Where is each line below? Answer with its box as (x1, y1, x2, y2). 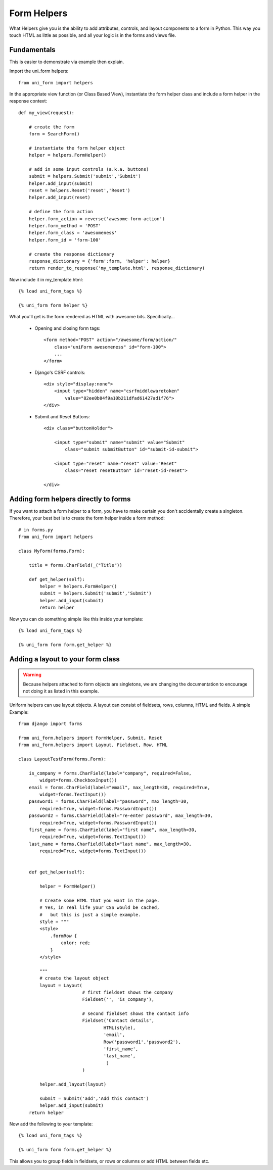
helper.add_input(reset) (28, 194, 90, 201)
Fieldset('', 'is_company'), (82, 997, 154, 1002)
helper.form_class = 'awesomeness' (28, 230, 117, 236)
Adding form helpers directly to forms (9, 495, 131, 503)
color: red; (61, 940, 90, 946)
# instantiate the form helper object (28, 145, 125, 151)
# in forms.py (18, 527, 53, 532)
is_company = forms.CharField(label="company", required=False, (28, 770, 192, 776)
